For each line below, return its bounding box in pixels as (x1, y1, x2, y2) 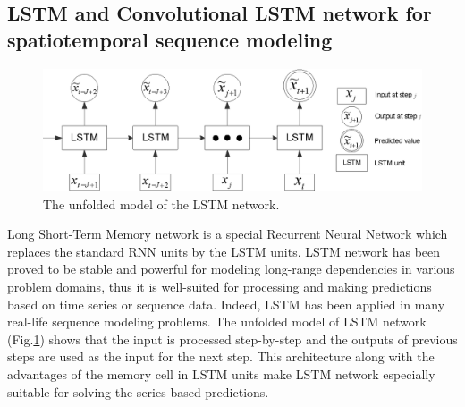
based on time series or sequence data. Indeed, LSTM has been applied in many (7, 294, 445, 313)
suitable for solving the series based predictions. (7, 382, 269, 401)
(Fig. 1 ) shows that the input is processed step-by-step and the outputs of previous (7, 329, 458, 348)
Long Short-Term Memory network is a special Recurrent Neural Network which (7, 225, 448, 243)
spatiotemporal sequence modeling (7, 25, 333, 53)
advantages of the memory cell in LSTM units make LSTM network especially (7, 365, 435, 383)
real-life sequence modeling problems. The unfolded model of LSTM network (7, 312, 427, 331)
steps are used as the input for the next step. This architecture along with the (7, 347, 435, 366)
